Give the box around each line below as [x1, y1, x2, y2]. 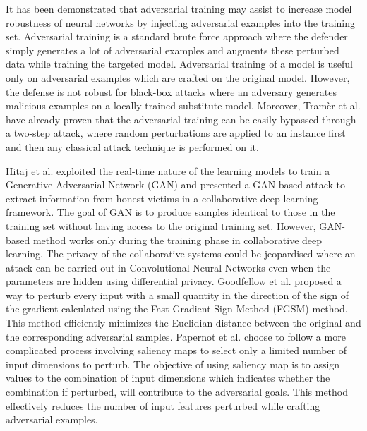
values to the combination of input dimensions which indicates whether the [6, 370, 330, 385]
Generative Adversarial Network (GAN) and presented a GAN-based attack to [6, 177, 345, 192]
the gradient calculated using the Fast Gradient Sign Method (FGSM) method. [6, 301, 348, 316]
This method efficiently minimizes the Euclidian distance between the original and [6, 315, 361, 330]
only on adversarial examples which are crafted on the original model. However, [6, 70, 350, 85]
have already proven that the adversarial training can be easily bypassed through [6, 111, 356, 126]
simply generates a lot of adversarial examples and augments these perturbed [6, 42, 339, 57]
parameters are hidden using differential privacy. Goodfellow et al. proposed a [6, 274, 342, 289]
